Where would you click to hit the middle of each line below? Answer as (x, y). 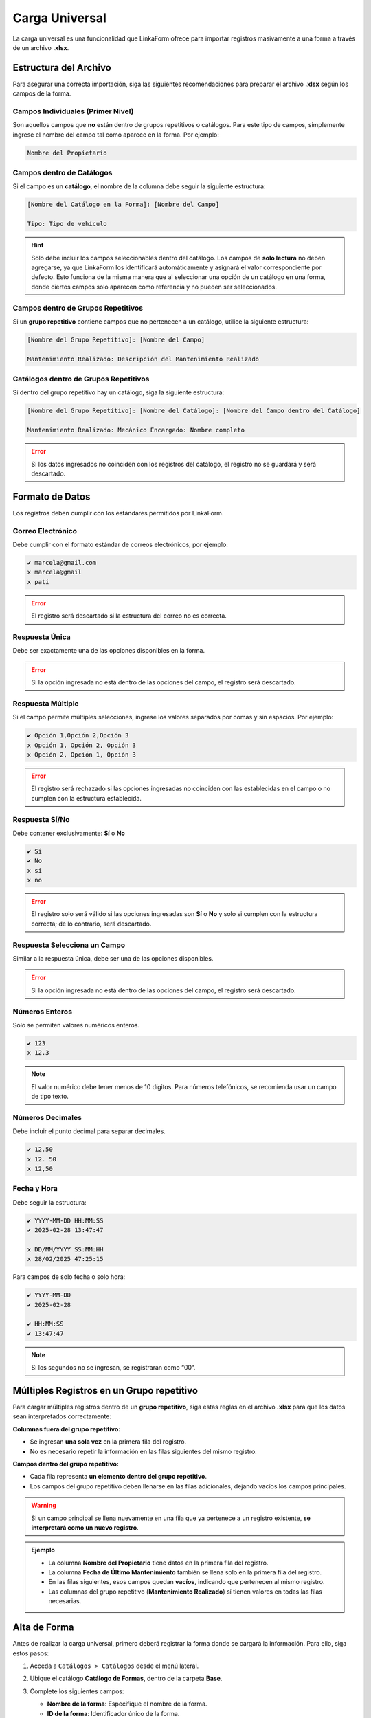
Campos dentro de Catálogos (63, 173)
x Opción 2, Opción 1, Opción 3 (82, 755)
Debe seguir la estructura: (49, 1202)
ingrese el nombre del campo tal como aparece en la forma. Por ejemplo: (116, 135)
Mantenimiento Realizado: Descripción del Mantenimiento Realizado (143, 359)
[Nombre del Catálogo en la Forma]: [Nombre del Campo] (123, 205)
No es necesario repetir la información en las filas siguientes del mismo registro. (143, 1451)
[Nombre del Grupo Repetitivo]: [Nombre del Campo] (116, 339)
